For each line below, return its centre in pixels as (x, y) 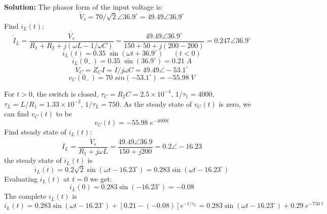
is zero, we (235, 103)
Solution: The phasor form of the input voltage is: (84, 7)
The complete (25, 196)
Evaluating (21, 178)
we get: (101, 178)
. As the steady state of (156, 103)
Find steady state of (35, 131)
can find (17, 114)
